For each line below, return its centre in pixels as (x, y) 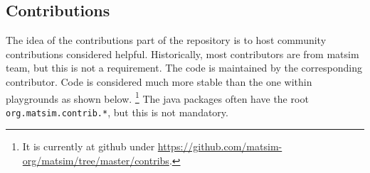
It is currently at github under (89, 146)
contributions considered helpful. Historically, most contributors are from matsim (183, 54)
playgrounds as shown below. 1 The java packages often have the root (157, 97)
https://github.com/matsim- (220, 146)
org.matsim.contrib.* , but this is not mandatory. (117, 112)
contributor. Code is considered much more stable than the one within (159, 81)
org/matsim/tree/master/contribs (96, 161)
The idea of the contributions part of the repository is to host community (166, 40)
